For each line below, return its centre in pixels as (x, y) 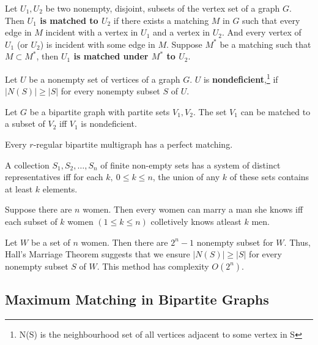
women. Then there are (124, 242)
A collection (27, 165)
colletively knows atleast (196, 221)
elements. (60, 188)
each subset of (31, 221)
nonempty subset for (235, 242)
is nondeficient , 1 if (241, 78)
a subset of (25, 123)
